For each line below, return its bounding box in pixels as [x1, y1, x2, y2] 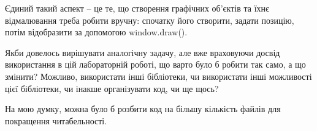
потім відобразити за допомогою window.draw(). [5, 26, 188, 38]
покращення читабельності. [5, 114, 107, 127]
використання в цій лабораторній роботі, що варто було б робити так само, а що [5, 58, 306, 71]
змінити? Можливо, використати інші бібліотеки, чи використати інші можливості [5, 69, 312, 82]
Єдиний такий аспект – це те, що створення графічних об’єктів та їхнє [5, 2, 270, 14]
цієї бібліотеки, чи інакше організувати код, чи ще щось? [5, 82, 219, 94]
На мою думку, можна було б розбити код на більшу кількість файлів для [5, 102, 281, 115]
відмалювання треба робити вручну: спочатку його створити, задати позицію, [5, 13, 294, 26]
